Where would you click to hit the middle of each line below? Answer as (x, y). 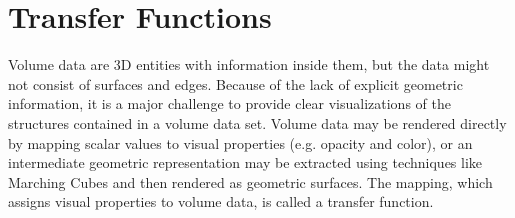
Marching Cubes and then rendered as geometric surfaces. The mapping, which (250, 181)
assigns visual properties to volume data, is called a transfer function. (221, 201)
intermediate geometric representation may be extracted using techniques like (245, 162)
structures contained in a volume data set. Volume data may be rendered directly (257, 122)
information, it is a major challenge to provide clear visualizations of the (229, 103)
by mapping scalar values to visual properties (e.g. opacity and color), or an (240, 142)
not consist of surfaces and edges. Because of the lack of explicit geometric (235, 83)
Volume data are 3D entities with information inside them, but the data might (249, 64)
